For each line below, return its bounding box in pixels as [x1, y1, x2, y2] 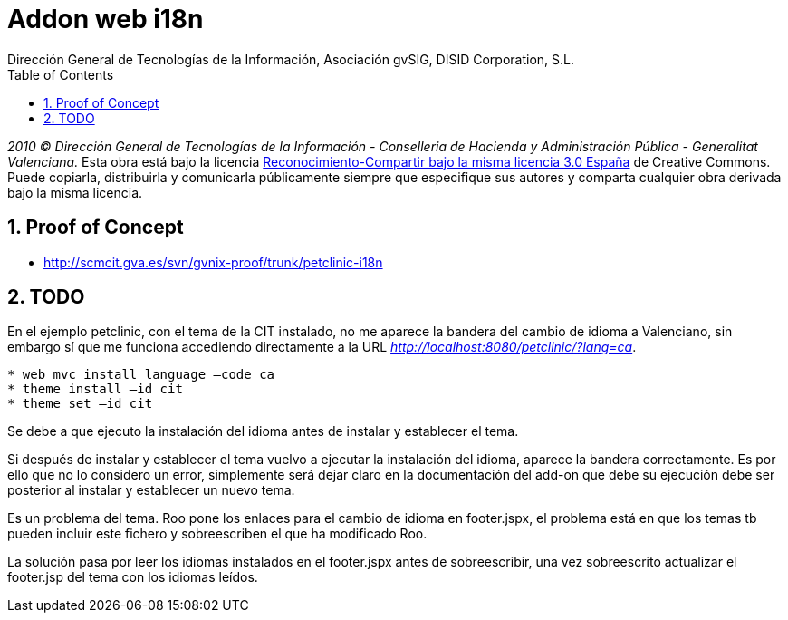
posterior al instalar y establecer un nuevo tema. [7, 482, 295, 499]
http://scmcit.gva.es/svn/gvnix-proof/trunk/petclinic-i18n [43, 254, 383, 270]
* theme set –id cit [7, 396, 153, 412]
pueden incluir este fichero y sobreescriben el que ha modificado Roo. [7, 526, 428, 542]
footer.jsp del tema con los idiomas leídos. [7, 569, 258, 586]
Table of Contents [7, 66, 114, 82]
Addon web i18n [7, 4, 204, 34]
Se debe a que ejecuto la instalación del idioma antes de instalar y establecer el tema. [7, 423, 519, 440]
